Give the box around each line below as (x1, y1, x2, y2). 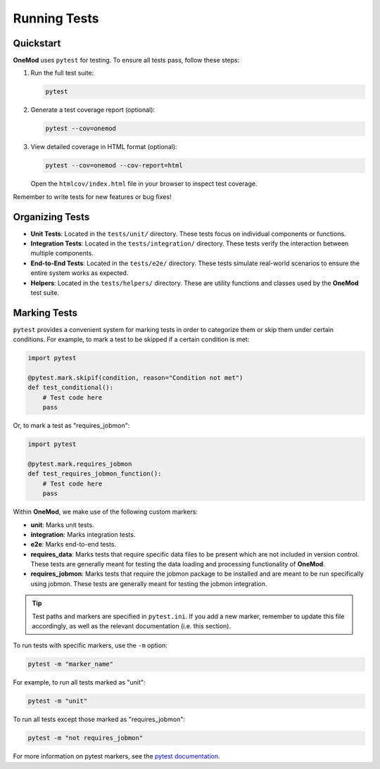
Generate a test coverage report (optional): (30, 106, 155, 114)
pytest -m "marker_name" (27, 660, 114, 668)
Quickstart (13, 37, 61, 49)
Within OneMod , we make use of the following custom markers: (13, 507, 198, 516)
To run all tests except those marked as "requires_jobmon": (13, 715, 186, 724)
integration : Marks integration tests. (30, 530, 136, 538)
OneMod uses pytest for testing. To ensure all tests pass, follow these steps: (13, 56, 240, 65)
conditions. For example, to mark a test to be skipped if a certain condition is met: (13, 335, 250, 344)
